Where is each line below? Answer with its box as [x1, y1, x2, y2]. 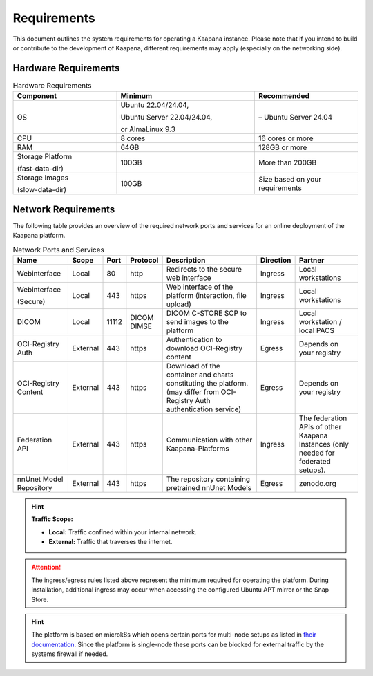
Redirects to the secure [166, 264, 242, 274]
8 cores [120, 133, 146, 143]
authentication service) [166, 404, 242, 414]
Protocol [130, 255, 159, 265]
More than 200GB [258, 158, 317, 167]
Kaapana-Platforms [166, 443, 229, 453]
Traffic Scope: [31, 515, 74, 523]
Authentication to [166, 335, 222, 344]
